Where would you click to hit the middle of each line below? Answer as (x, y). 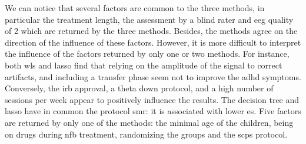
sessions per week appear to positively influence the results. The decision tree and (152, 99)
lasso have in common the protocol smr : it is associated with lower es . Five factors (153, 111)
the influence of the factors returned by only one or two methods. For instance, (147, 54)
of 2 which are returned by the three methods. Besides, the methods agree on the (151, 31)
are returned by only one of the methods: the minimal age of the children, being (149, 122)
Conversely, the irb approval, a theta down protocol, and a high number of (139, 88)
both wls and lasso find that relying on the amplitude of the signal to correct (144, 65)
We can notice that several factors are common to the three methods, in (135, 8)
